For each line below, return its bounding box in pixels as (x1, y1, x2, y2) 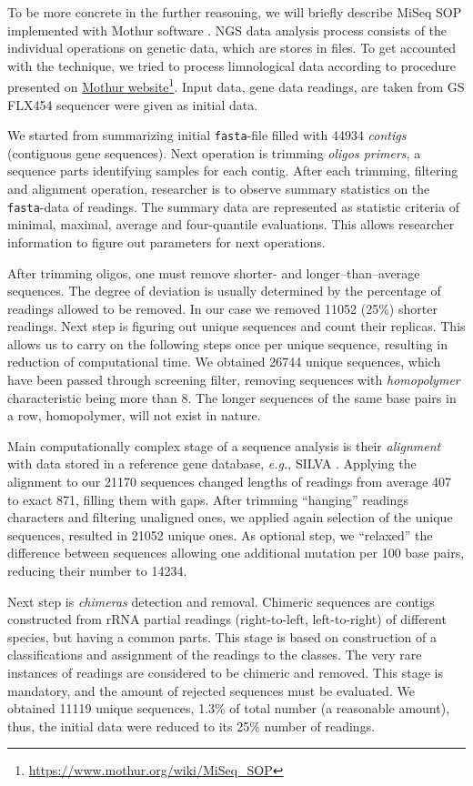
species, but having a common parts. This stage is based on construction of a (7, 627, 437, 646)
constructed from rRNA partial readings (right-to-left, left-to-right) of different (7, 610, 447, 629)
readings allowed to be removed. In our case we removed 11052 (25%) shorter (7, 298, 438, 317)
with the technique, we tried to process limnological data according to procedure (7, 55, 457, 75)
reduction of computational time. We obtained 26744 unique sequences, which (7, 352, 441, 371)
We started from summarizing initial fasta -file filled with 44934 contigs (7, 126, 407, 145)
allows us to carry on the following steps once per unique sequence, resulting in (7, 334, 448, 353)
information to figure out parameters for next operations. (7, 232, 326, 251)
